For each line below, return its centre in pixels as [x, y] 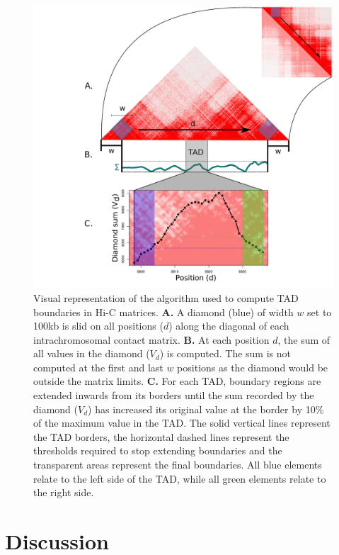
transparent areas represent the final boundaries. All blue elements [178, 465]
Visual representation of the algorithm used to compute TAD [166, 297]
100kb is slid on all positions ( [98, 326]
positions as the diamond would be [253, 367]
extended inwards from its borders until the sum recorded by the [174, 395]
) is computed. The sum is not [225, 353]
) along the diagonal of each [229, 326]
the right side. [64, 492]
